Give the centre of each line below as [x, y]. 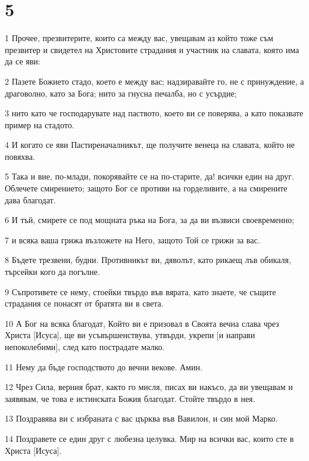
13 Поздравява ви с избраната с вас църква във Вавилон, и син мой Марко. [141, 418]
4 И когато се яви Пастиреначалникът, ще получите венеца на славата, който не [150, 145]
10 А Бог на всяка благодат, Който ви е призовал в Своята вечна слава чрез [142, 323]
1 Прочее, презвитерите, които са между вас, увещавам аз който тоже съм [139, 38]
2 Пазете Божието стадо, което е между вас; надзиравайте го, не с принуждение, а [154, 81]
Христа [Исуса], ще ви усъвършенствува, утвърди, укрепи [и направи [130, 335]
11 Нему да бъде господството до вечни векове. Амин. [104, 366]
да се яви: [23, 61]
